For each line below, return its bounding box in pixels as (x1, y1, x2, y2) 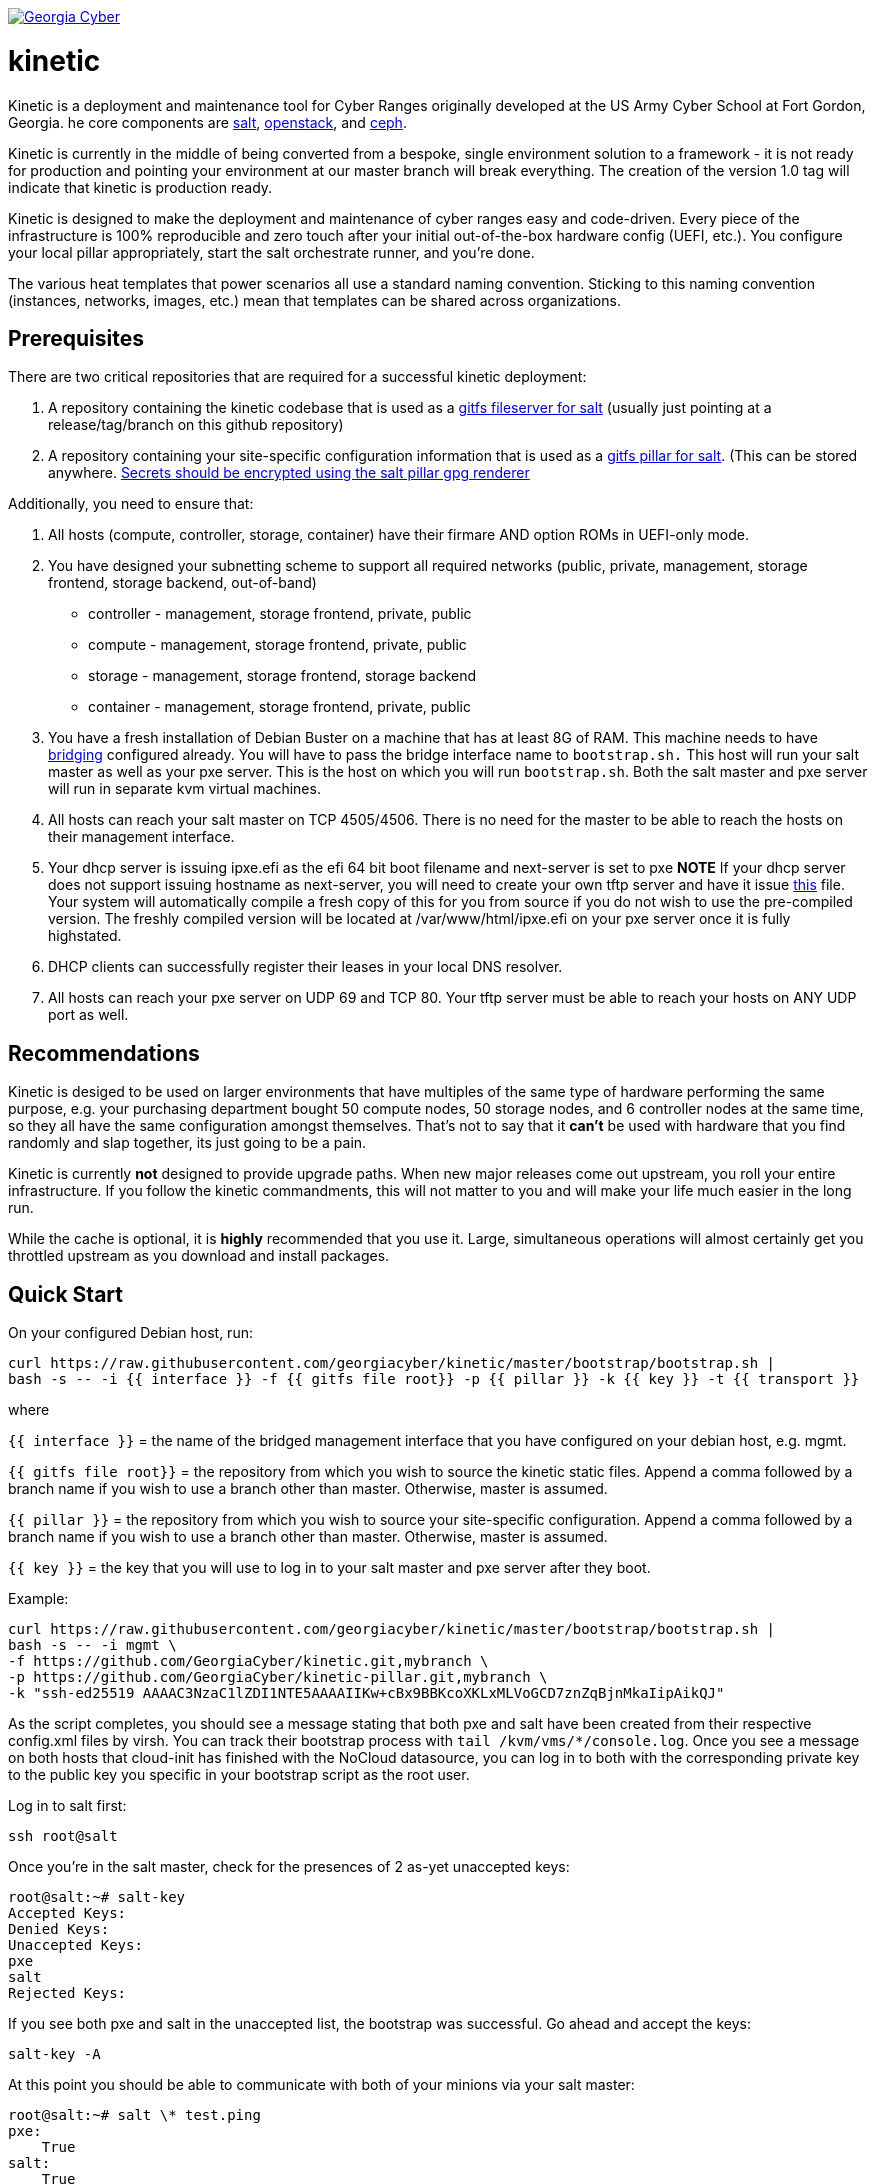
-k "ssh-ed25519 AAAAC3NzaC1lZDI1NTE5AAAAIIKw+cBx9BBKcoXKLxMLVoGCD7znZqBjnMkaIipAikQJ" (8, 1685, 725, 1702)
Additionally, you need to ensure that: (8, 495, 254, 513)
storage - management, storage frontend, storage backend (88, 667, 477, 685)
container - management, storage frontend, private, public (88, 698, 471, 716)
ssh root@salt (8, 1828, 118, 1845)
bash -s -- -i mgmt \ (8, 1637, 177, 1654)
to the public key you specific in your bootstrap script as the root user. (8, 1766, 470, 1784)
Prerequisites (8, 325, 144, 351)
